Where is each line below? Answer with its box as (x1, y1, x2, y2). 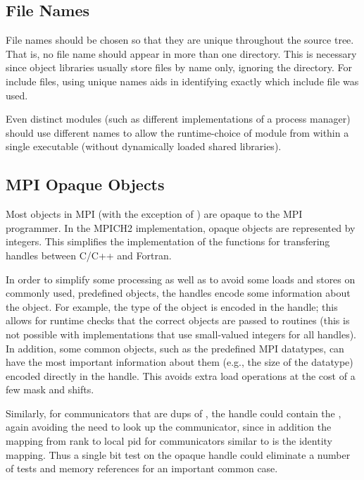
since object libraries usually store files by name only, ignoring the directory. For (6, 60, 353, 75)
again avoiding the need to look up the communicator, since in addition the (6, 419, 332, 434)
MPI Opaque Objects (6, 173, 165, 195)
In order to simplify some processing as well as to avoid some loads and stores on (6, 271, 356, 286)
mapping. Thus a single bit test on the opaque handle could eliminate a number (6, 447, 351, 462)
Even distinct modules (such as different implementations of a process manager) (6, 111, 351, 126)
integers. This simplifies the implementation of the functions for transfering (6, 234, 330, 249)
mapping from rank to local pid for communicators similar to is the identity (6, 433, 333, 448)
